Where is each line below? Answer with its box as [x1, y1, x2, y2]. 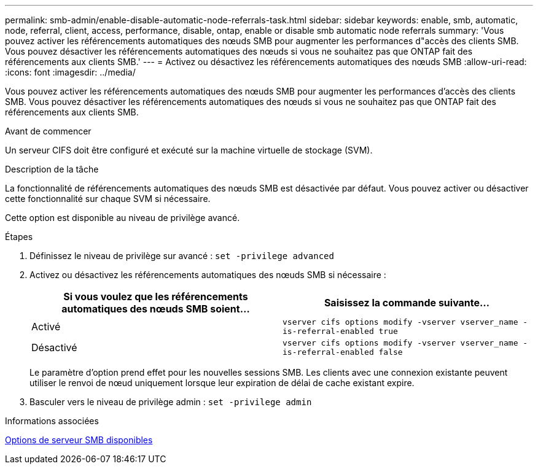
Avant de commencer [5, 126, 92, 136]
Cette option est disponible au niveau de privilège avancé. [5, 212, 240, 223]
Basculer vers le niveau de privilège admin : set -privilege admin [29, 397, 312, 407]
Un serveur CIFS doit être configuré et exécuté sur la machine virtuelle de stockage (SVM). [5, 145, 373, 155]
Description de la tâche [5, 164, 99, 174]
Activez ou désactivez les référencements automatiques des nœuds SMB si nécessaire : [29, 269, 386, 280]
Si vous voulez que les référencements [63, 290, 248, 303]
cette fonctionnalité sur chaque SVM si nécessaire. [5, 193, 211, 204]
